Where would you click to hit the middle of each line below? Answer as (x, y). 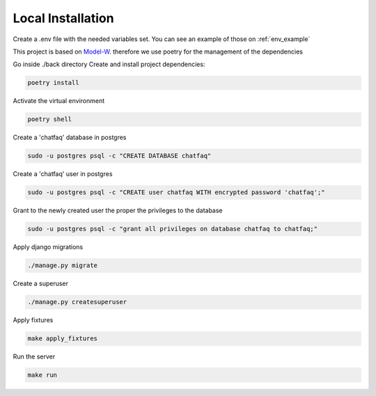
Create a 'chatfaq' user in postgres (63, 174)
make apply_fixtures (62, 339)
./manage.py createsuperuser (77, 302)
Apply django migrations (48, 247)
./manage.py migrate (62, 266)
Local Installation (63, 18)
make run (42, 375)
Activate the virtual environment (59, 101)
